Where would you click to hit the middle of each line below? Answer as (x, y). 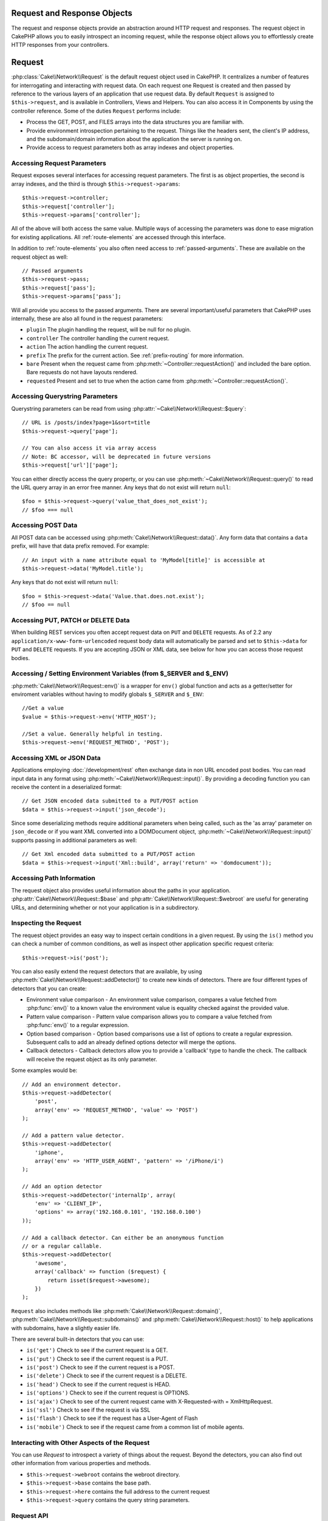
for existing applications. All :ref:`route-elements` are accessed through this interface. (118, 237)
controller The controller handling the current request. (98, 338)
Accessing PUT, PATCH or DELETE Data (70, 620)
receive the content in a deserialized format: (67, 787)
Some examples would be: (44, 1070)
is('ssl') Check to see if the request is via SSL (88, 1410)
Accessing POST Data (44, 525)
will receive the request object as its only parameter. (92, 1059)
